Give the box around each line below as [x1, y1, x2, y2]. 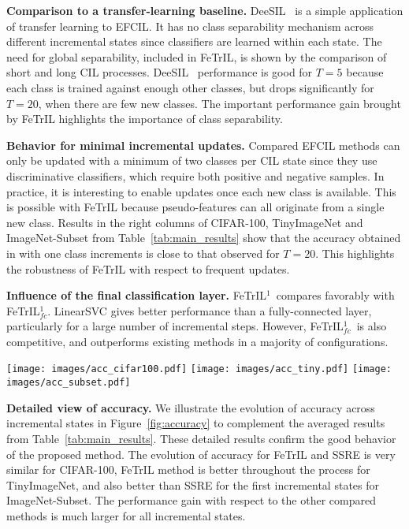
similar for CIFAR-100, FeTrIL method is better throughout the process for [6, 461, 370, 478]
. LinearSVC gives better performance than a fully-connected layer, [47, 302, 372, 319]
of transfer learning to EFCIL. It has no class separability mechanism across [6, 17, 374, 34]
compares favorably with [276, 287, 395, 304]
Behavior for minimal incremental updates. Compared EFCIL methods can [6, 136, 400, 153]
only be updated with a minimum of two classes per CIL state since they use [6, 152, 377, 169]
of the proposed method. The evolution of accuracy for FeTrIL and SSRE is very [6, 445, 396, 462]
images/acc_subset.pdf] [6, 377, 131, 389]
